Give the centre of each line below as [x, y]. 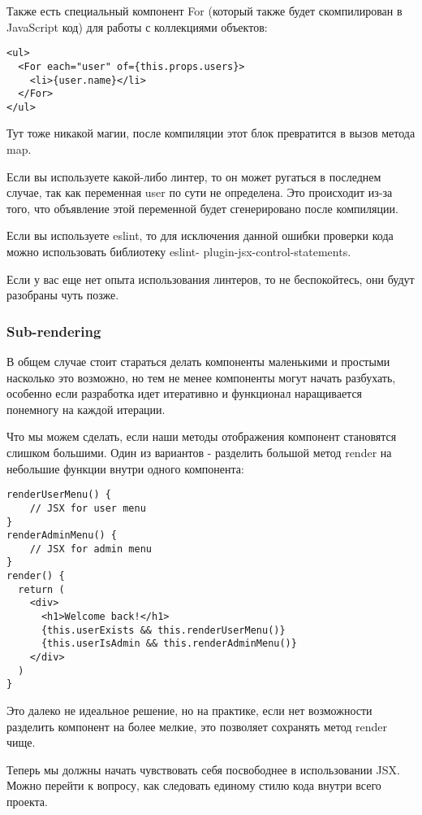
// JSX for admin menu [90, 549]
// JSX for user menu [88, 508]
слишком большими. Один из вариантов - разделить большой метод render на [199, 452]
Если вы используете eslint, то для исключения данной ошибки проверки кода [200, 235]
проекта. [27, 801]
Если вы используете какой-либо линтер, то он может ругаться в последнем [194, 176]
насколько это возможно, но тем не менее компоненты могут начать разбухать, [201, 377]
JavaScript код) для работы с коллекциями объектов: [137, 26]
